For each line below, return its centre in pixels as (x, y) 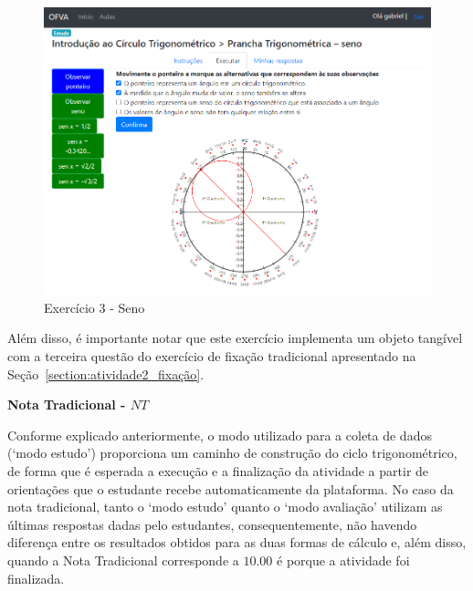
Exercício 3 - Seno (95, 307)
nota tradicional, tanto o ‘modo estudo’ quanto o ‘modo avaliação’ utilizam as (225, 507)
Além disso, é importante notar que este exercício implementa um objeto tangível (235, 338)
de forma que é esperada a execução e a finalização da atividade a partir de (218, 471)
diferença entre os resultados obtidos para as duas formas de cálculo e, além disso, (237, 542)
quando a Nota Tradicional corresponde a (123, 560)
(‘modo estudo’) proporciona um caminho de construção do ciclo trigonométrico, (232, 453)
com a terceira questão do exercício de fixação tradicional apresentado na (212, 356)
